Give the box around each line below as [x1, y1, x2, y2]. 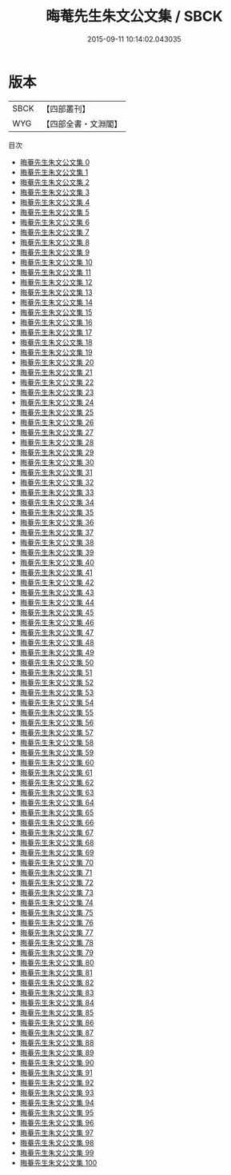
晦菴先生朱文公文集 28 [19, 437, 94, 447]
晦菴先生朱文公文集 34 [19, 497, 94, 507]
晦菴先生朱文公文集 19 [19, 347, 94, 357]
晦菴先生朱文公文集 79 [19, 948, 94, 957]
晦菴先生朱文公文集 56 [19, 717, 94, 727]
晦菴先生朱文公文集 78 [19, 937, 94, 947]
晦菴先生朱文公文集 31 [19, 467, 94, 477]
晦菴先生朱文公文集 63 [19, 788, 94, 797]
